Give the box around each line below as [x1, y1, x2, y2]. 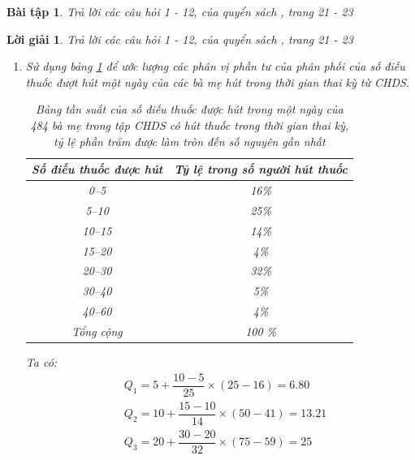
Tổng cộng [71, 322, 123, 339]
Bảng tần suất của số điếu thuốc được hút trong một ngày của [36, 101, 344, 118]
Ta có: [25, 354, 58, 370]
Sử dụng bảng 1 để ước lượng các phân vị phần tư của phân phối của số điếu [25, 58, 405, 75]
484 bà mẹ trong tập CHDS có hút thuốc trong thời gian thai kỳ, [30, 116, 349, 133]
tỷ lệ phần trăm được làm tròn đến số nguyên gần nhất [54, 132, 326, 149]
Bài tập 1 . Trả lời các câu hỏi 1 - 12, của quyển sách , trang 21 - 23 [6, 3, 353, 19]
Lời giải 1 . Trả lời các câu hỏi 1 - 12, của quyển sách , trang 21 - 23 [6, 30, 353, 47]
